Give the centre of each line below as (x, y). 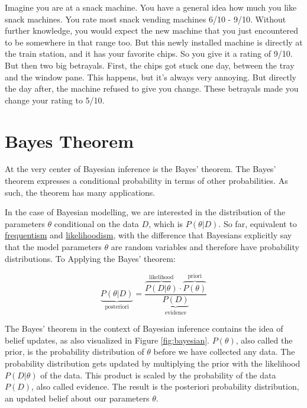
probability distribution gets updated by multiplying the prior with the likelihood (153, 363)
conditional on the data (96, 223)
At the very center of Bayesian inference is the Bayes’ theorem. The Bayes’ (140, 169)
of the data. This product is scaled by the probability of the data (158, 375)
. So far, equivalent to (258, 223)
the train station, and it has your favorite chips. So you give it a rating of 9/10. (149, 54)
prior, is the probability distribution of (75, 352)
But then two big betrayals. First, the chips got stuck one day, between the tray (150, 65)
